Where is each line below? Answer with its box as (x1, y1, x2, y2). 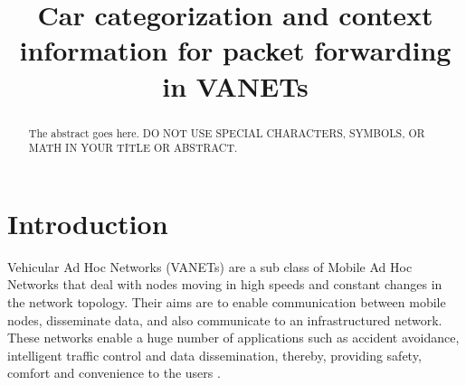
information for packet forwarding (19, 32, 452, 69)
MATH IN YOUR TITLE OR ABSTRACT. (28, 140, 238, 155)
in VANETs (162, 67, 309, 104)
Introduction (7, 204, 168, 241)
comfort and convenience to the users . (7, 363, 221, 382)
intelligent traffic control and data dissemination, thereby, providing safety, (7, 345, 422, 364)
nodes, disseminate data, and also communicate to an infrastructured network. (7, 310, 442, 329)
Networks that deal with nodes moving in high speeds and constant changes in (7, 275, 442, 294)
